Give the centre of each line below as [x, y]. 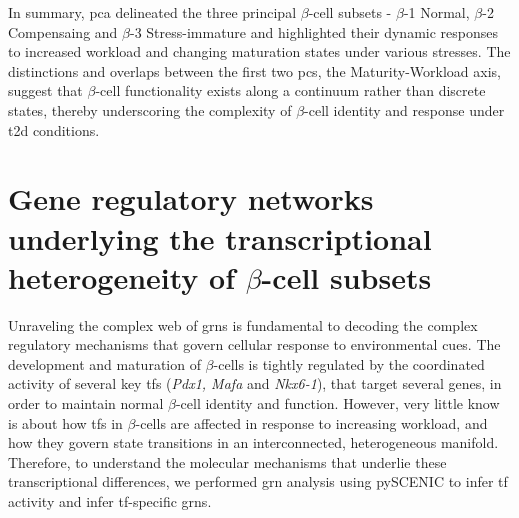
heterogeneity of [121, 276]
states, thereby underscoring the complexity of [150, 109]
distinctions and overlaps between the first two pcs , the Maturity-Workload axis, [254, 70]
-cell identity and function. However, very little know [337, 403]
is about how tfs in [65, 422]
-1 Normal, [436, 12]
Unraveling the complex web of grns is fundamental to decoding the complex [243, 324]
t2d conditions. [54, 129]
